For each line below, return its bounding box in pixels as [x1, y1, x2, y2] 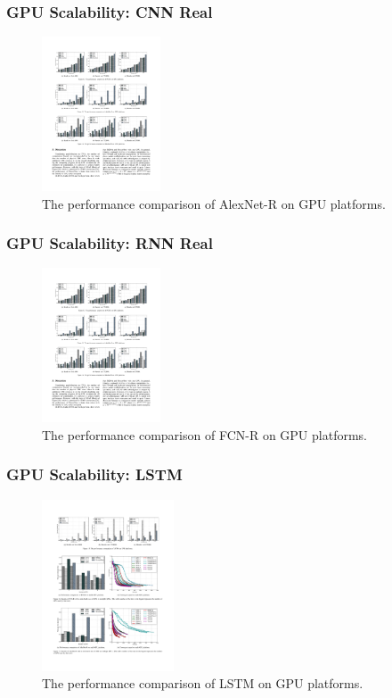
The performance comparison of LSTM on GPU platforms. [42, 674, 363, 693]
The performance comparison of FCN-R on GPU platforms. [42, 425, 367, 444]
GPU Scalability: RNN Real [6, 232, 213, 254]
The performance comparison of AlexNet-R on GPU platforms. [42, 194, 386, 212]
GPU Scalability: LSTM [6, 463, 183, 486]
